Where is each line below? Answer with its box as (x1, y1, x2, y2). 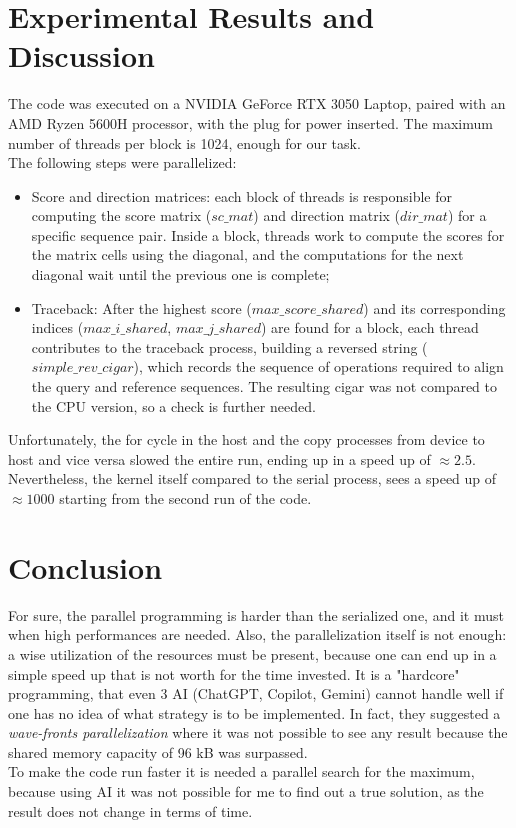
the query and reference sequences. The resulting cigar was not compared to (31, 376, 498, 397)
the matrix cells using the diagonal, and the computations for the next (31, 244, 464, 265)
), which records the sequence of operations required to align (133, 356, 504, 377)
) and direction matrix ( (253, 205, 401, 226)
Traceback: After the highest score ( (31, 297, 252, 318)
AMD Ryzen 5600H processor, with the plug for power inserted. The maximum (8, 112, 493, 133)
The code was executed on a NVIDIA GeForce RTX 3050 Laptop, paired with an (8, 93, 506, 114)
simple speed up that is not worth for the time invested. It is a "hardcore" (8, 663, 460, 684)
